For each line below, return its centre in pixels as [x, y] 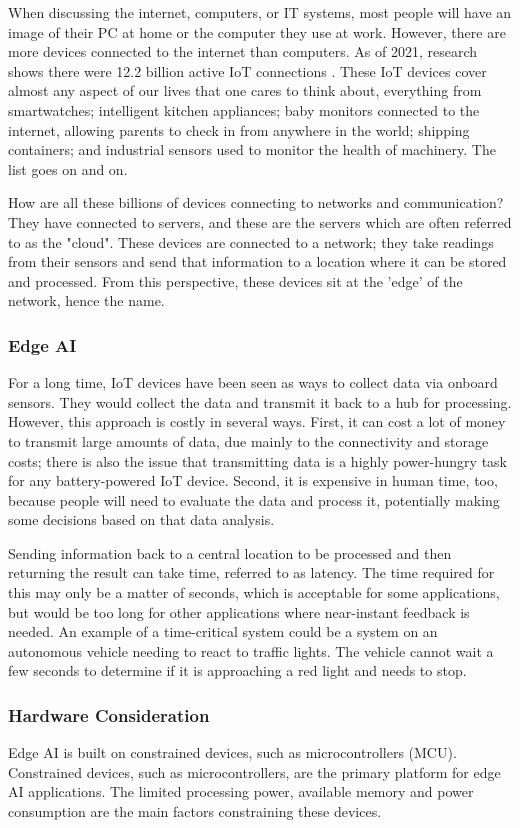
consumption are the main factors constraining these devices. [195, 811]
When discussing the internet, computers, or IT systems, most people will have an [260, 12]
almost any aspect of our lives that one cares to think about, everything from [245, 90]
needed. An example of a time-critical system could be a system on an [223, 631]
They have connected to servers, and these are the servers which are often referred [260, 221]
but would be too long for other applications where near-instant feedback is [239, 611]
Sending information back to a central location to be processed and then [230, 552]
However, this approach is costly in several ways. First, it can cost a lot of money [257, 421]
